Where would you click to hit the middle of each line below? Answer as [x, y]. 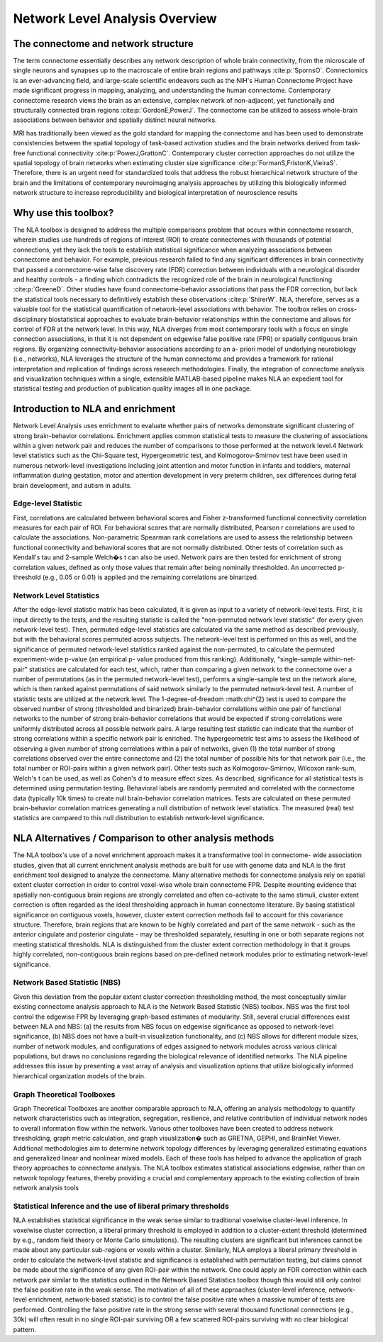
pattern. [25, 1329]
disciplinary [30, 319]
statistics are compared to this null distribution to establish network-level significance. [139, 818]
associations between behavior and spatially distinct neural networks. [115, 120]
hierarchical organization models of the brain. [79, 1076]
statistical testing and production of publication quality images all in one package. [132, 388]
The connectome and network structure [104, 44]
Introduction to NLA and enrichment [94, 409]
